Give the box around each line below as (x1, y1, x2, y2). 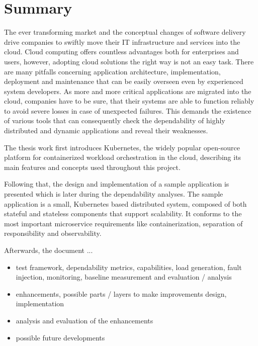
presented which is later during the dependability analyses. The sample (4, 189, 223, 199)
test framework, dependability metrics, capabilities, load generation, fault (16, 262, 242, 272)
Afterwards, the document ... (4, 245, 93, 255)
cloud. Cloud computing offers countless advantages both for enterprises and (4, 46, 239, 57)
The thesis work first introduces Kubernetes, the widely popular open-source (4, 142, 240, 152)
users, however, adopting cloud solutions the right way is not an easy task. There (4, 56, 254, 66)
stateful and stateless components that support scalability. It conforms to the (4, 208, 242, 219)
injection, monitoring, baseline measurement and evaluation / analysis (16, 272, 232, 282)
